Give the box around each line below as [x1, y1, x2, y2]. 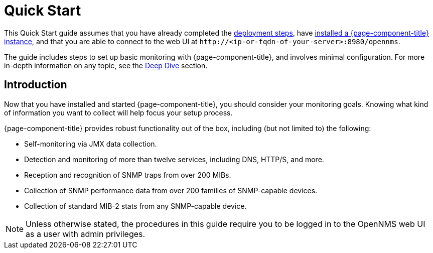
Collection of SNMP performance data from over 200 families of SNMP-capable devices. [24, 186, 318, 195]
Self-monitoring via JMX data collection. [24, 139, 157, 148]
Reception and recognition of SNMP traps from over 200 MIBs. [24, 170, 231, 179]
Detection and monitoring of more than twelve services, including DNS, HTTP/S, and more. [24, 155, 324, 164]
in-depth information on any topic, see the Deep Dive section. [4, 61, 208, 70]
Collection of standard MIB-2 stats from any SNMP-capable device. [24, 201, 247, 210]
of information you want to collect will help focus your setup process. [4, 108, 233, 117]
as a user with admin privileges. [26, 228, 146, 239]
